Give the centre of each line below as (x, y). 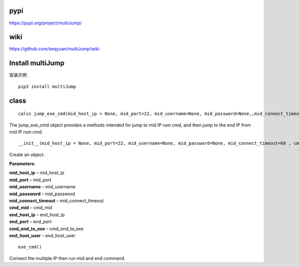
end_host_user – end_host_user (42, 235)
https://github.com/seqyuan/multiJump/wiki (54, 49)
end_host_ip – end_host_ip (37, 215)
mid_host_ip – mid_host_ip (37, 173)
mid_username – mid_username (42, 187)
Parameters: (22, 164)
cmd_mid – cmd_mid (31, 208)
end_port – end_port (30, 222)
